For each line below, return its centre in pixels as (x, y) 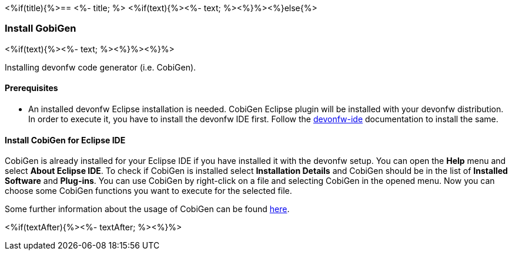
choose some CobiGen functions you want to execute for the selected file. (148, 191)
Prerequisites (31, 88)
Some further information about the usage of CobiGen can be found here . (147, 209)
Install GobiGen (41, 28)
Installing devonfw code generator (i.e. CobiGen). (101, 67)
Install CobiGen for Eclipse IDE (65, 140)
